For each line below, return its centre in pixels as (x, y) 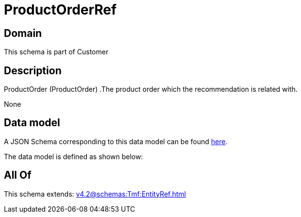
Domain (23, 33)
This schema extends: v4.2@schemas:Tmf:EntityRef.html (95, 194)
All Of (18, 175)
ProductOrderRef (60, 10)
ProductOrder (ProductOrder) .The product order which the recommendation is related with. (151, 89)
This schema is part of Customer (56, 52)
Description (33, 70)
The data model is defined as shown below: (74, 156)
